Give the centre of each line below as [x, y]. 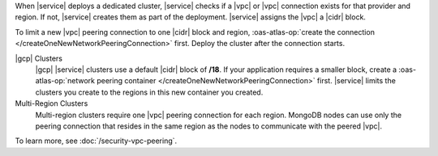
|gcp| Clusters [39, 58]
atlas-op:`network [65, 81]
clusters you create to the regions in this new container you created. [149, 92]
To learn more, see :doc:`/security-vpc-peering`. [96, 141]
